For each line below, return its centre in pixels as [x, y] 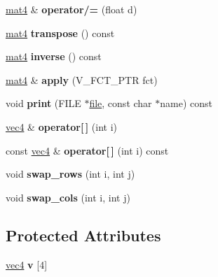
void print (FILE [43, 103]
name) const [186, 103]
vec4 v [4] [27, 264]
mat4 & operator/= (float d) [71, 9]
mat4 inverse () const [54, 56]
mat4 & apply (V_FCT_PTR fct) [82, 79]
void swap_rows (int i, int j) [70, 174]
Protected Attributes [83, 235]
